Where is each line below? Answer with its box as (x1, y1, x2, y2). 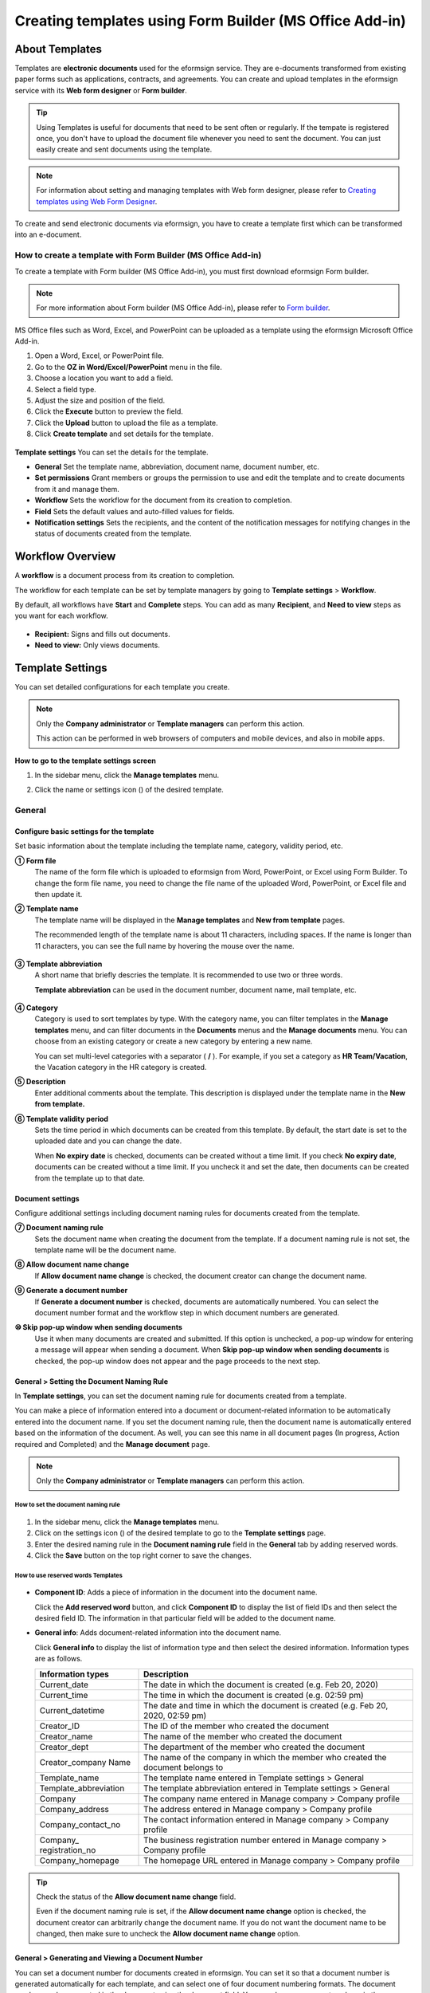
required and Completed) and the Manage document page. (14, 1439, 210, 1449)
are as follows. (34, 1654, 83, 1664)
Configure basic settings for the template (14, 826, 154, 836)
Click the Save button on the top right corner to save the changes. (34, 1551, 252, 1560)
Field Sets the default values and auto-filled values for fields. (34, 506, 235, 516)
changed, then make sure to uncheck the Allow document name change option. (36, 1929, 300, 1939)
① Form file (14, 855, 57, 865)
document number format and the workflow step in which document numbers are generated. (34, 1308, 340, 1318)
